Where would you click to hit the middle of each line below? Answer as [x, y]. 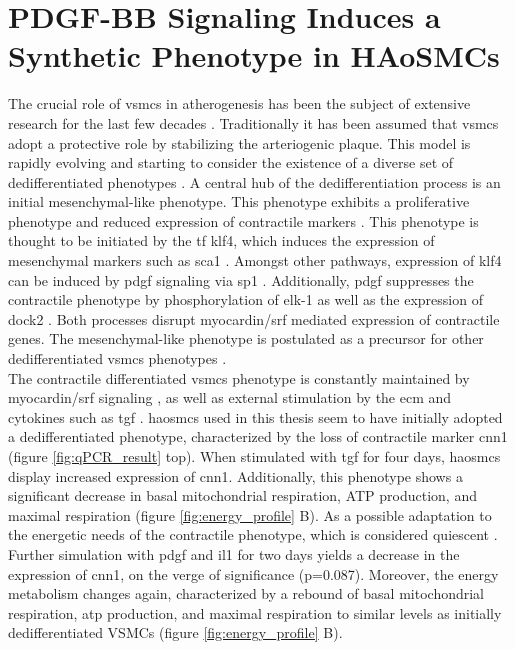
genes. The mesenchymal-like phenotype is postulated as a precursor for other [246, 338]
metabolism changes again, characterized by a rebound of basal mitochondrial [246, 593]
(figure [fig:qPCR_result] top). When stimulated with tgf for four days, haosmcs [254, 456]
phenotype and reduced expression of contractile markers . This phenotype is [243, 220]
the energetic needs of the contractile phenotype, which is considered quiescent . [253, 534]
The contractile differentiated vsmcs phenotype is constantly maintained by [239, 377]
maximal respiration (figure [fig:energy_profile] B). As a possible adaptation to [250, 514]
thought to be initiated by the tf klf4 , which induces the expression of [221, 240]
